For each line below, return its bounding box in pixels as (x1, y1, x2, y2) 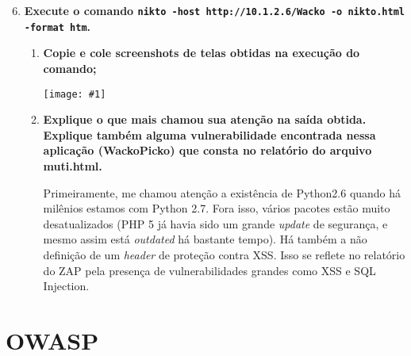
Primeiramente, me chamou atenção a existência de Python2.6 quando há (43, 184, 401, 201)
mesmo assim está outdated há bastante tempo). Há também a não (43, 231, 367, 247)
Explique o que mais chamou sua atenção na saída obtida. (43, 111, 367, 128)
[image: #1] (43, 88, 106, 100)
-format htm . (24, 17, 91, 34)
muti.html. (43, 157, 102, 174)
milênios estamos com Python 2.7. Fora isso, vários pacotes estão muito (43, 200, 390, 216)
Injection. (43, 278, 90, 294)
